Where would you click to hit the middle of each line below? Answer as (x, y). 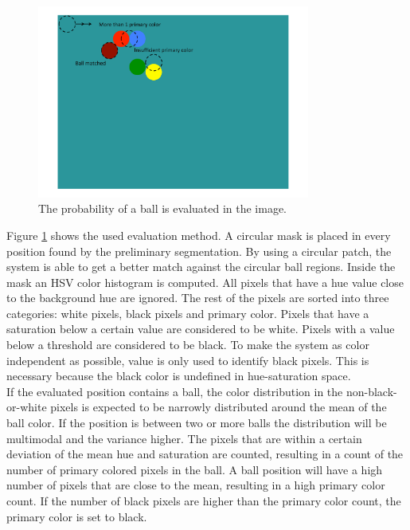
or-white (27, 407)
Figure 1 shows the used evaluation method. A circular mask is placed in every (199, 235)
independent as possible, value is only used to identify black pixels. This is (188, 360)
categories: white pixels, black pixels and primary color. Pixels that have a (188, 313)
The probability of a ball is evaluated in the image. (163, 208)
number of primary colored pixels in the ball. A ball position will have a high (195, 469)
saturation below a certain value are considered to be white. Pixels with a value (201, 329)
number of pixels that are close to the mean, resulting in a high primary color (196, 485)
